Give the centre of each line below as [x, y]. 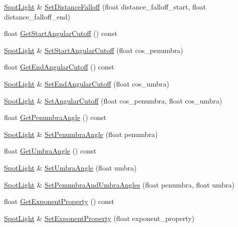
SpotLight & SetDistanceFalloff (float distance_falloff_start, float [105, 6]
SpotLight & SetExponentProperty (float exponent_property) [99, 218]
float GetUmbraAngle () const [50, 151]
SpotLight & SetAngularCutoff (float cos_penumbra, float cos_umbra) [113, 100]
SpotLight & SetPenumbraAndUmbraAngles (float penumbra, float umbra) [119, 184]
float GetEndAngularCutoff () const [59, 67]
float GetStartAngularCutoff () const [61, 33]
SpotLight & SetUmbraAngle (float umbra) [70, 167]
